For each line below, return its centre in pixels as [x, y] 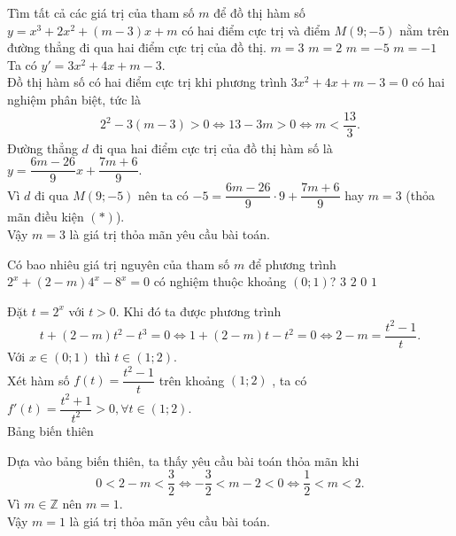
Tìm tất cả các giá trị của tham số [101, 12]
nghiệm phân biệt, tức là [74, 99]
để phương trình [292, 264]
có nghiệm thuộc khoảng [220, 281]
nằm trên [425, 30]
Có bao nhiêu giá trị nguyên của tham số [119, 264]
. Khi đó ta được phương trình [198, 311]
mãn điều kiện [46, 217]
